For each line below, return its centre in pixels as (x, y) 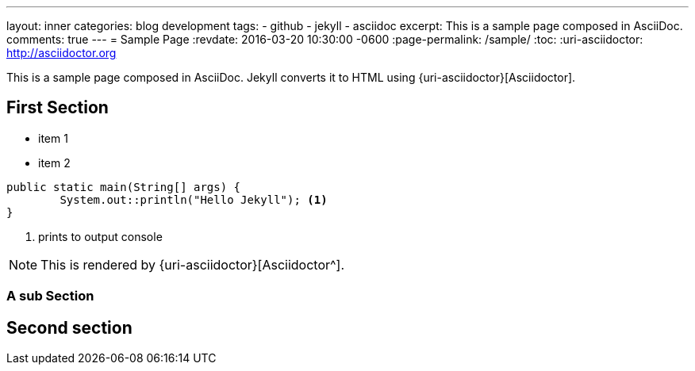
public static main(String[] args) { (124, 187)
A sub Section (50, 296)
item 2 (54, 163)
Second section (69, 327)
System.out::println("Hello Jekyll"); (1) (194, 199)
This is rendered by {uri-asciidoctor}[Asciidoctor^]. (192, 264)
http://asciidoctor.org (61, 53)
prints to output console (100, 236)
